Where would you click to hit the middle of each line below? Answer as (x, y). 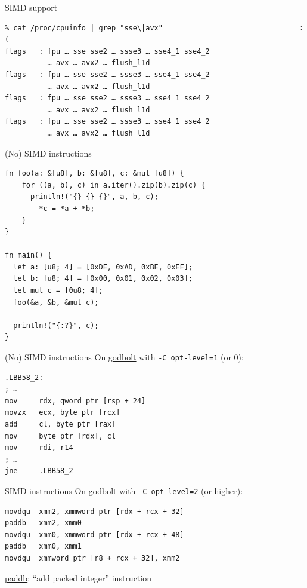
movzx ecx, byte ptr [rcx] (63, 413)
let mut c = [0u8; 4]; (58, 291)
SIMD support (31, 7)
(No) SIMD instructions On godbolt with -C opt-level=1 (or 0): (124, 357)
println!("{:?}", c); (56, 325)
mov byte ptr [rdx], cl (61, 436)
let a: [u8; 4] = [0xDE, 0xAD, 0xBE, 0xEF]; (103, 267)
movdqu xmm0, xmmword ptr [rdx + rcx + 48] (94, 535)
